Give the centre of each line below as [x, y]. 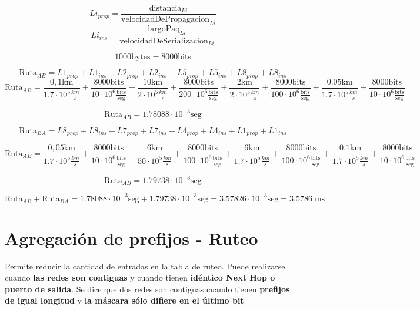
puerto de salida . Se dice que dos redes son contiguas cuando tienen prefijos [147, 289]
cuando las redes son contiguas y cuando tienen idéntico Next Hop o [140, 277]
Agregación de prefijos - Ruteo [131, 237]
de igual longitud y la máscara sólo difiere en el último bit [124, 300]
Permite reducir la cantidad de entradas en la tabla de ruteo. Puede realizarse [145, 266]
